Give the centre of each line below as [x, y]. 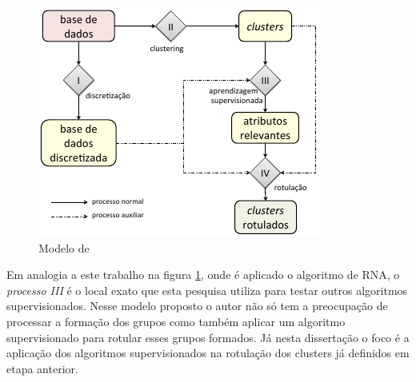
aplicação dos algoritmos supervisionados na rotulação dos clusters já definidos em [208, 353]
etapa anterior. [42, 368]
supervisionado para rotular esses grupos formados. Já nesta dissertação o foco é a [208, 337]
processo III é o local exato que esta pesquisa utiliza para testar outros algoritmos [207, 290]
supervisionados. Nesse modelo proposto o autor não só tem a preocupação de [197, 306]
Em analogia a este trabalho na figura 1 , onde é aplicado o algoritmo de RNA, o [203, 275]
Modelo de [64, 247]
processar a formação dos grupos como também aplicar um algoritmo [176, 321]
